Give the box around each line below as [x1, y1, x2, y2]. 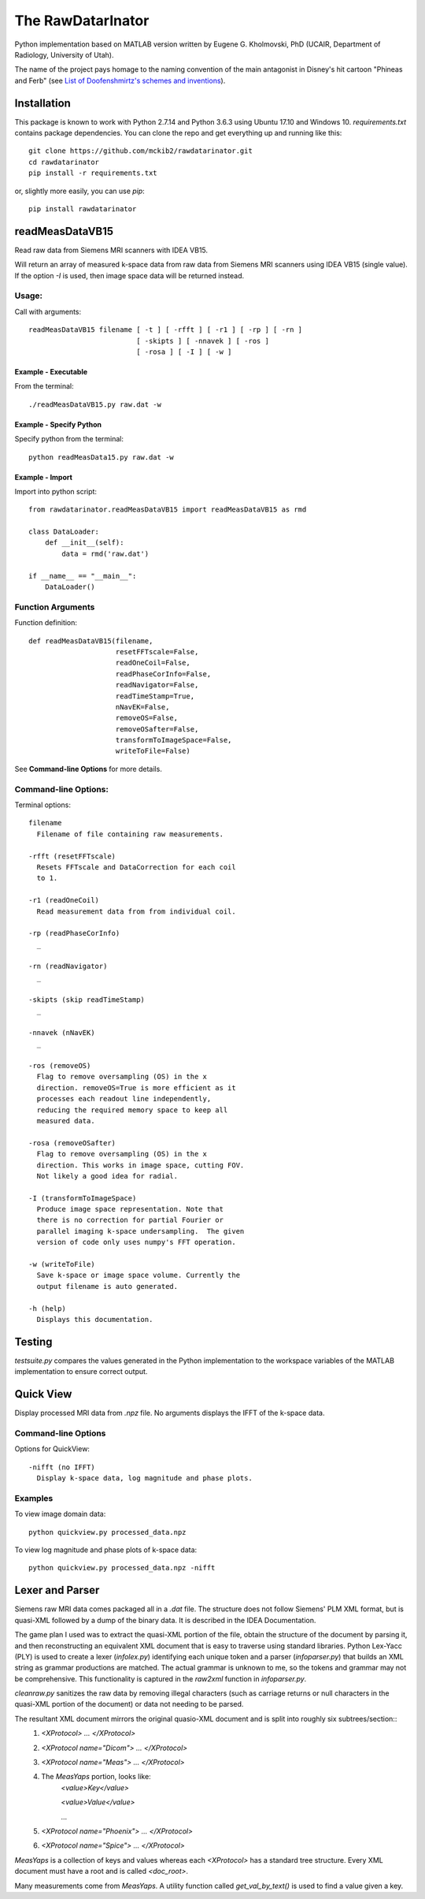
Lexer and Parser [14, 1584, 100, 1597]
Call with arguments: [14, 307, 82, 316]
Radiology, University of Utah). [14, 50, 114, 59]
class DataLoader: [28, 527, 100, 536]
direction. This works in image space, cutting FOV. [36, 1160, 245, 1170]
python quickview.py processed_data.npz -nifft [28, 1563, 216, 1573]
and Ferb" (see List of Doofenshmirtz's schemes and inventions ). [14, 76, 226, 85]
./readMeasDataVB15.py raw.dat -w [28, 400, 161, 409]
